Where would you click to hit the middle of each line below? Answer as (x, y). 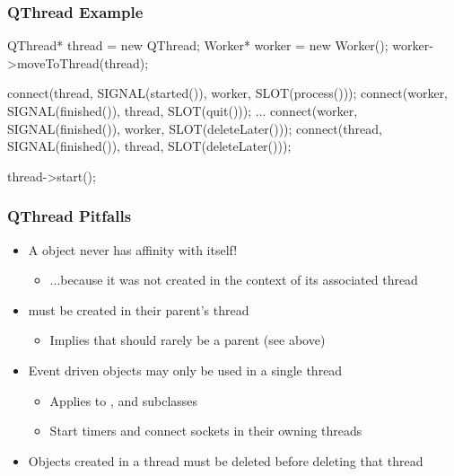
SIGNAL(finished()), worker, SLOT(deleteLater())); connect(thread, (195, 128)
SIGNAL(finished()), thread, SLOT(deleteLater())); (149, 146)
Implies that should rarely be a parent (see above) (188, 340)
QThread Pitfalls (70, 216)
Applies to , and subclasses (124, 400)
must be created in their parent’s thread (139, 309)
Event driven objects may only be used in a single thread (185, 370)
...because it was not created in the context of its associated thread (234, 280)
